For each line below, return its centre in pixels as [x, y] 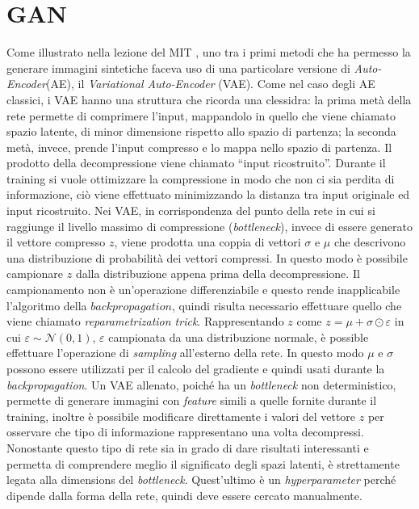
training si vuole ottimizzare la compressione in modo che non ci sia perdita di [201, 178]
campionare [35, 273]
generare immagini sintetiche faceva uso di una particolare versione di [178, 67]
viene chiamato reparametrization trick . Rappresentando [145, 321]
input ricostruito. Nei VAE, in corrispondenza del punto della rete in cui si [191, 210]
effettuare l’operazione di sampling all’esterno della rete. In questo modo [185, 353]
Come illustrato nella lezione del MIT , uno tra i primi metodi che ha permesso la [209, 52]
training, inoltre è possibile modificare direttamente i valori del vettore [181, 416]
